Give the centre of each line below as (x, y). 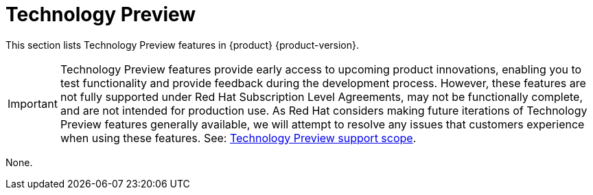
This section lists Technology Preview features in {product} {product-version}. (183, 45)
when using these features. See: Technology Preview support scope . (238, 138)
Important (33, 103)
